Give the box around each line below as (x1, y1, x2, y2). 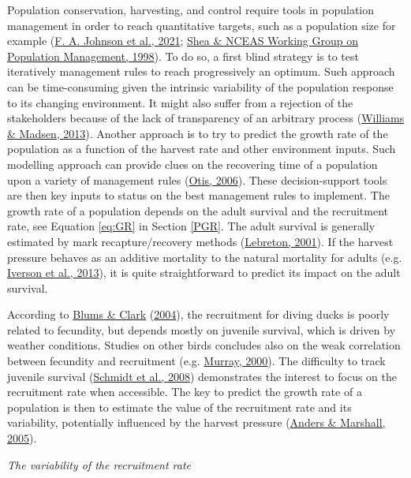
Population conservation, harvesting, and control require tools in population (7, 2, 375, 17)
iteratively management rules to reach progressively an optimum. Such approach (7, 63, 395, 80)
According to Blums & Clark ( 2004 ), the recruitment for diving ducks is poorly (7, 306, 390, 323)
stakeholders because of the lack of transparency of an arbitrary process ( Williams (7, 110, 405, 126)
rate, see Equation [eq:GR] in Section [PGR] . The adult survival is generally (7, 218, 376, 234)
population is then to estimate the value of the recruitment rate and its (7, 398, 352, 415)
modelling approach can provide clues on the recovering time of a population (7, 155, 378, 172)
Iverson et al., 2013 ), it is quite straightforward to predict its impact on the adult (7, 264, 401, 281)
